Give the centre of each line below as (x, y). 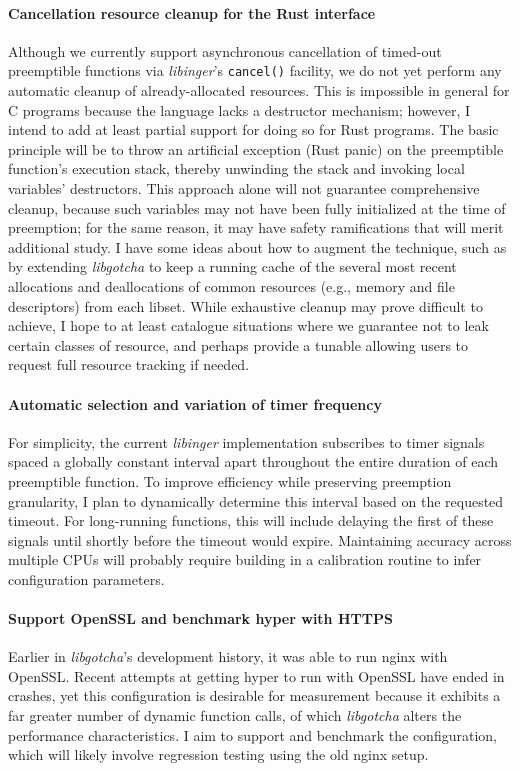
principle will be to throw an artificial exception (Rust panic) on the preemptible (256, 148)
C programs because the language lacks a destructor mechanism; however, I (239, 109)
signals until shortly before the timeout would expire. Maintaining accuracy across (260, 539)
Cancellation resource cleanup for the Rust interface (192, 12)
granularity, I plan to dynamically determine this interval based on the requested (256, 500)
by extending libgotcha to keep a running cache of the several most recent (232, 266)
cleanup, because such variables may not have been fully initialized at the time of (257, 207)
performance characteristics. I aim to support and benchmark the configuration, (252, 734)
